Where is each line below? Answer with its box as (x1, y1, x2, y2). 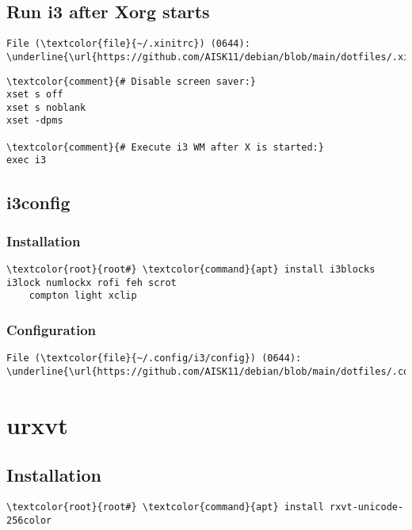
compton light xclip (29, 290, 137, 302)
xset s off (6, 89, 63, 101)
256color (6, 514, 52, 526)
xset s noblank (6, 101, 86, 113)
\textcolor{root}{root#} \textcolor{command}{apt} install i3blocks (6, 264, 376, 276)
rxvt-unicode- (330, 501, 404, 513)
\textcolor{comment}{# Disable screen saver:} (6, 75, 256, 87)
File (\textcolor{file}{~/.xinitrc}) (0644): (6, 38, 250, 50)
